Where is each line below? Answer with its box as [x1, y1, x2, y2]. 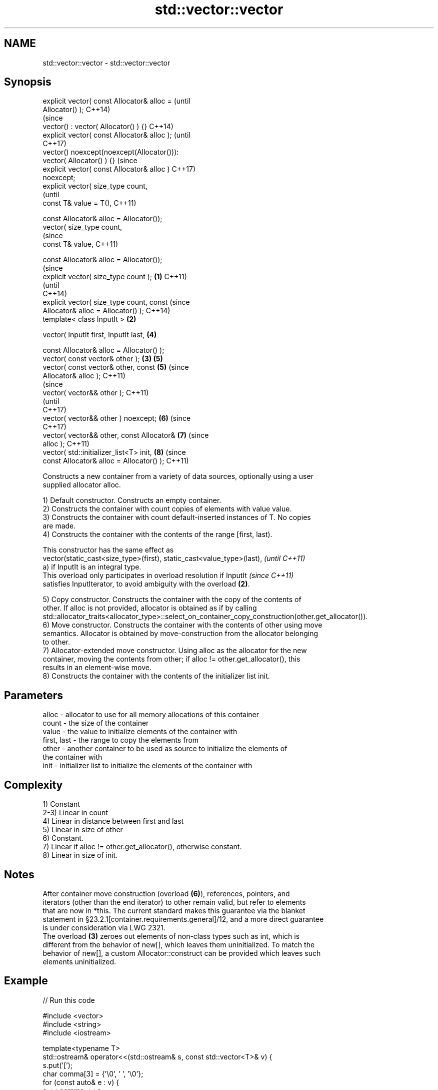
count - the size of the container [42, 719, 149, 728]
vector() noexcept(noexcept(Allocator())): [42, 148, 179, 157]
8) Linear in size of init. [42, 851, 118, 860]
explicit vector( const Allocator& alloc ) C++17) [42, 165, 196, 174]
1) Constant [42, 800, 80, 809]
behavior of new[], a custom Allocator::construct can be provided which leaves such [42, 948, 321, 957]
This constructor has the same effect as [42, 546, 174, 555]
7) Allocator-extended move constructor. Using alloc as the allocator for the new [42, 646, 307, 655]
